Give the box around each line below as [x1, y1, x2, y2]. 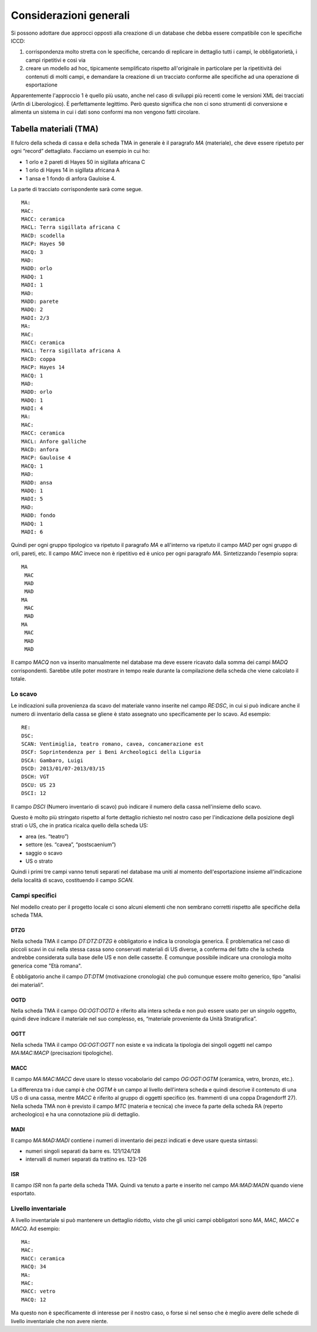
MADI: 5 [21, 496, 43, 502]
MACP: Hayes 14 [21, 364, 65, 370]
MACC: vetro [21, 1288, 56, 1295]
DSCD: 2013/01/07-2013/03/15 [21, 765, 105, 772]
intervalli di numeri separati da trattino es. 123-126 [25, 1156, 147, 1163]
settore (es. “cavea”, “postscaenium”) [25, 841, 116, 848]
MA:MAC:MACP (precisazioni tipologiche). [11, 1050, 114, 1057]
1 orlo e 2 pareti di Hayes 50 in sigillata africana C [25, 158, 146, 165]
